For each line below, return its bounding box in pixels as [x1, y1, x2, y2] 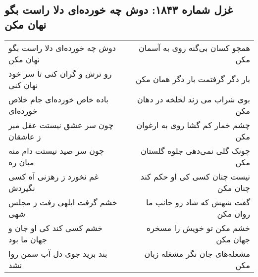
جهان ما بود [8, 233, 47, 245]
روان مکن [217, 207, 250, 219]
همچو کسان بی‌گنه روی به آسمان [139, 42, 250, 53]
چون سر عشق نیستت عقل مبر [8, 119, 114, 131]
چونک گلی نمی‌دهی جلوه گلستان [141, 144, 250, 156]
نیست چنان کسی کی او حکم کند [140, 170, 250, 182]
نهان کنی [8, 79, 38, 91]
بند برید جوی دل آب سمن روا [8, 247, 107, 259]
